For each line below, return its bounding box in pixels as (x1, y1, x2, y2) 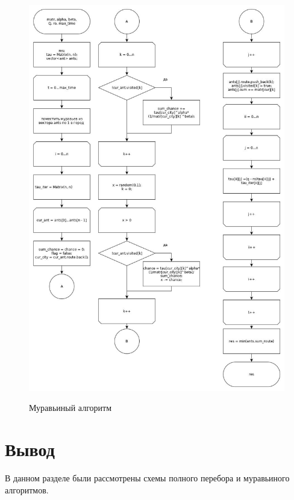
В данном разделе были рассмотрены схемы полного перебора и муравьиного (5, 471, 290, 484)
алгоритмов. (5, 483, 49, 496)
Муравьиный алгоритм (29, 401, 112, 414)
